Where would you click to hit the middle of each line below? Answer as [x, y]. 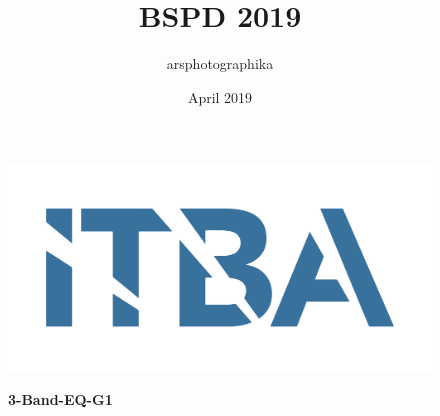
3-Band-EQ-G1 [60, 399]
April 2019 [220, 96]
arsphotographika [220, 63]
